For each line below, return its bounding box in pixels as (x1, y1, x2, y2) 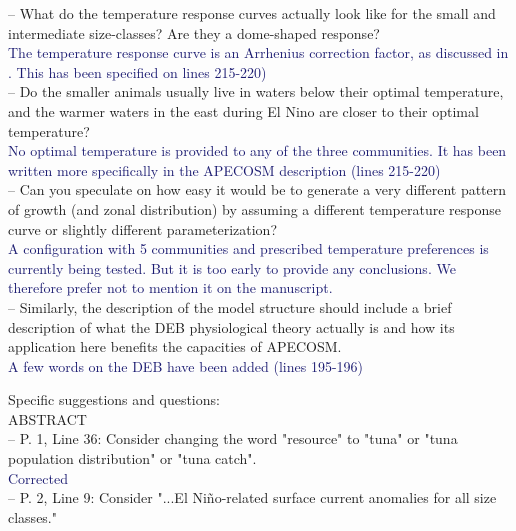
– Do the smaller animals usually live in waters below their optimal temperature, (8, 81, 504, 102)
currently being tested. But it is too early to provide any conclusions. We (8, 257, 456, 278)
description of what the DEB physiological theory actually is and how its (8, 316, 455, 337)
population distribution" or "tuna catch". (8, 448, 257, 469)
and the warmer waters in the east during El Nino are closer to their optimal (8, 100, 479, 121)
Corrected (8, 467, 68, 488)
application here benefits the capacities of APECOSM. (8, 336, 342, 357)
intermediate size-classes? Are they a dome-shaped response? (8, 22, 380, 43)
